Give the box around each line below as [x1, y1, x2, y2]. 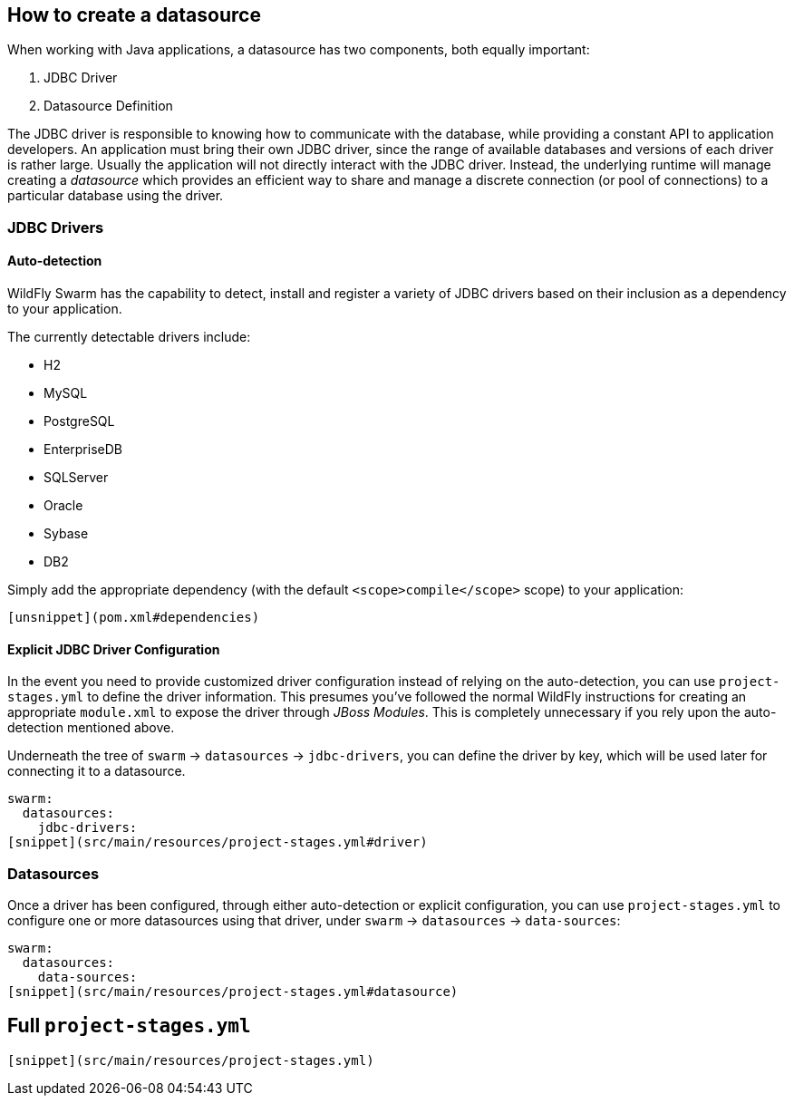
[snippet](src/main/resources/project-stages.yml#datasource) [7, 983, 459, 999]
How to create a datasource [7, 4, 261, 26]
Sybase [44, 526, 89, 542]
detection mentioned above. [7, 720, 175, 736]
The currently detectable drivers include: [7, 329, 251, 345]
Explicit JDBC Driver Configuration [7, 641, 220, 657]
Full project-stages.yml [7, 1014, 251, 1038]
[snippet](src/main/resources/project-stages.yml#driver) [7, 835, 428, 850]
